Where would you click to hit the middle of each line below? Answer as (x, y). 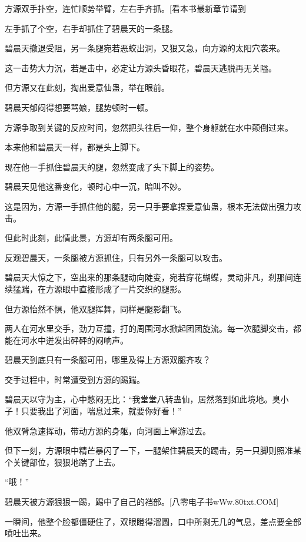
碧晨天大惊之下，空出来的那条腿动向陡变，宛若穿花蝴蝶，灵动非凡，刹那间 (149, 277)
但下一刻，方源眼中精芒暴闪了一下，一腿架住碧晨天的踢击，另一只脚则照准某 (153, 450)
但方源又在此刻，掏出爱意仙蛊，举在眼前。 (87, 87)
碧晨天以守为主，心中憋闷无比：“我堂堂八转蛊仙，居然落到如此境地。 (139, 399)
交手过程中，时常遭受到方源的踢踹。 (75, 379)
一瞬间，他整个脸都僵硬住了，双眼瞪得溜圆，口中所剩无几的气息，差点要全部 (153, 521)
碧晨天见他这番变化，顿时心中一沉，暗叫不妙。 (95, 186)
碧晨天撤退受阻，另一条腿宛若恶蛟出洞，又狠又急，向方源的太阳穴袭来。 (145, 48)
